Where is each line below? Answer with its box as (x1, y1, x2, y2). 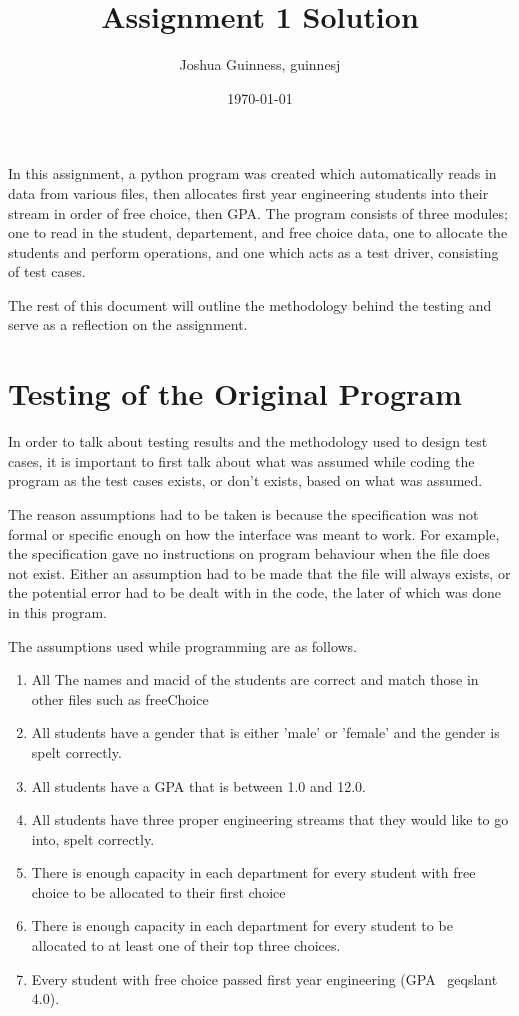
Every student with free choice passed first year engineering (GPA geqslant (31, 968, 498, 989)
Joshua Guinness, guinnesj (179, 54, 341, 75)
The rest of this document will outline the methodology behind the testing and (8, 294, 492, 315)
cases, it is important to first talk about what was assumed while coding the (8, 450, 475, 471)
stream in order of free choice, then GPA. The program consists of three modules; (8, 202, 508, 223)
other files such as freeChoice (31, 688, 209, 709)
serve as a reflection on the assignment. (8, 314, 248, 335)
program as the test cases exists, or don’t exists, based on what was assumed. (8, 470, 483, 491)
